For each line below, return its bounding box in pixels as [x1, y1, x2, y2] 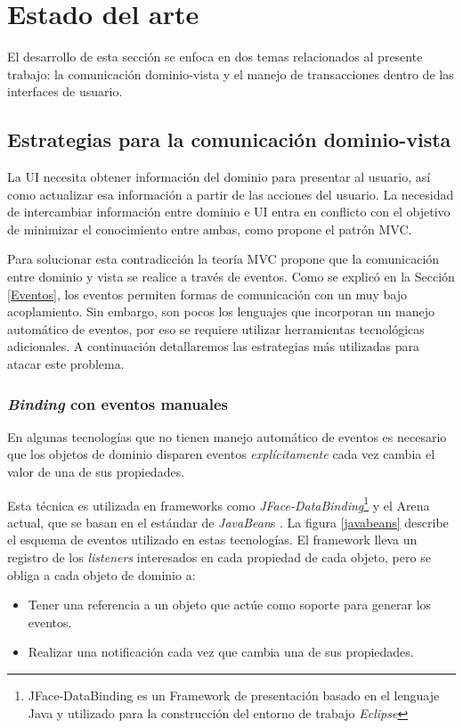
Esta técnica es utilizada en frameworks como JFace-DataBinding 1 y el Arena [7, 493, 430, 514]
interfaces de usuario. [7, 82, 123, 101]
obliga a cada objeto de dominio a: [7, 565, 196, 584]
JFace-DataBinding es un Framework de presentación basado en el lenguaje [28, 686, 440, 705]
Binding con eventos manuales [7, 392, 229, 414]
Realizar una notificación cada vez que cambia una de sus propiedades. [28, 642, 414, 661]
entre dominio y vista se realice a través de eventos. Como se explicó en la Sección [7, 267, 455, 286]
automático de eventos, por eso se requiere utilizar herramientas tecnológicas [7, 319, 425, 338]
